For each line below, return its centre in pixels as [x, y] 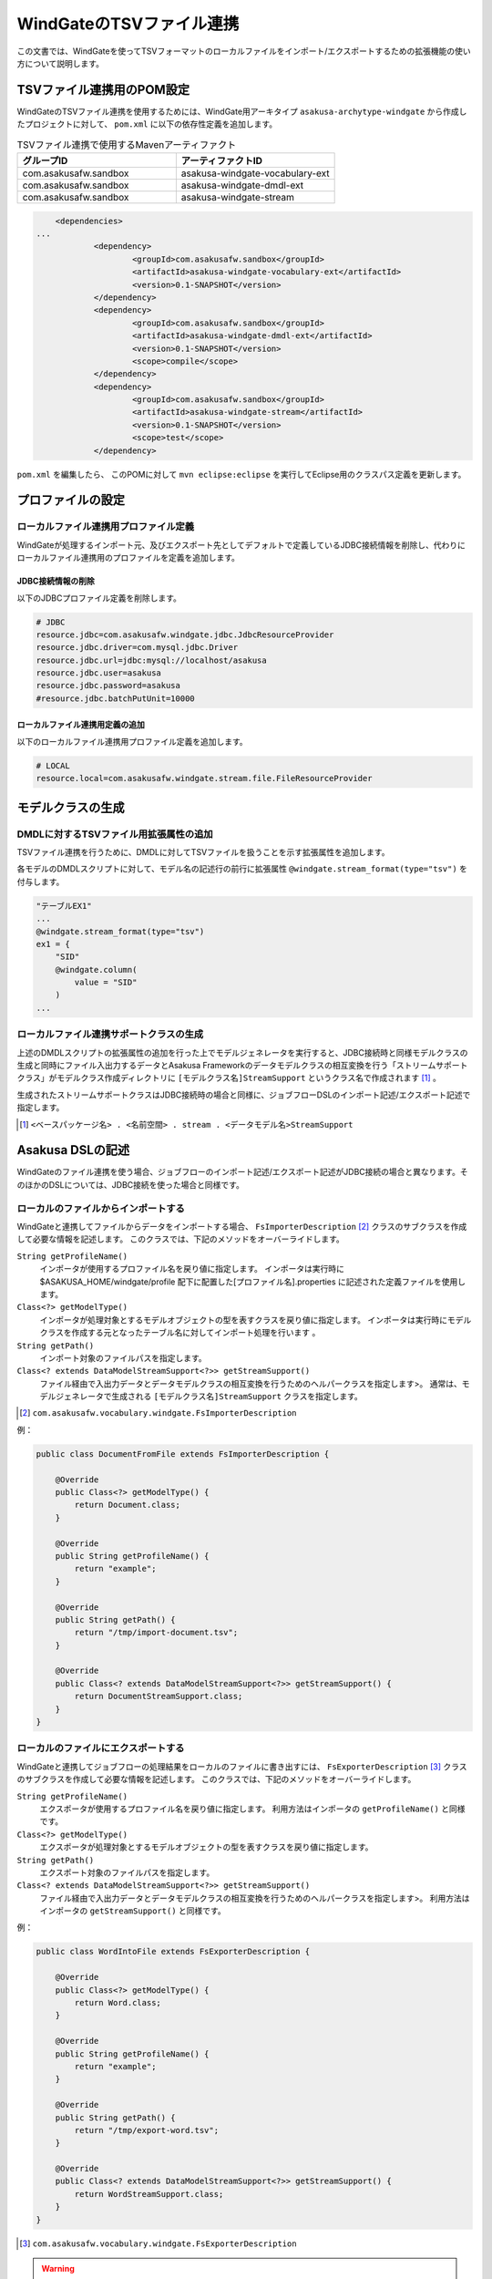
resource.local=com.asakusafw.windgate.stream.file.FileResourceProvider [204, 779]
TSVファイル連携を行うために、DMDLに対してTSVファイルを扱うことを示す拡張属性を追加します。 [203, 851]
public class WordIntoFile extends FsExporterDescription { [173, 1952]
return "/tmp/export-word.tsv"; [146, 2130]
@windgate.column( [96, 969]
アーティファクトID [222, 161]
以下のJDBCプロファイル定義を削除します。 [99, 598]
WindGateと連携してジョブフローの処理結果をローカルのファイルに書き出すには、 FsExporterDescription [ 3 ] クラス [242, 1766]
